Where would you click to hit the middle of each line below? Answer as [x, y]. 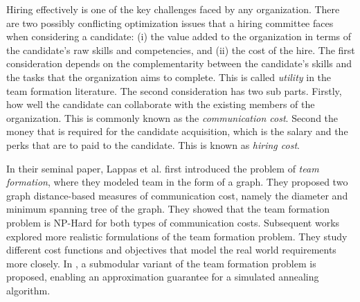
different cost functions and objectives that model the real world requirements [171, 250]
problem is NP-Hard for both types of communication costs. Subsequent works [173, 222]
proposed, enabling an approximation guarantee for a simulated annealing [163, 277]
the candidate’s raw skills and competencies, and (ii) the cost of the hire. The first [181, 50]
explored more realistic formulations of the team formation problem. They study [177, 236]
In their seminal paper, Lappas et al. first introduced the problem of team [163, 168]
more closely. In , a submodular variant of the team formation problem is [161, 263]
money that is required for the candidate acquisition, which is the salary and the [177, 131]
